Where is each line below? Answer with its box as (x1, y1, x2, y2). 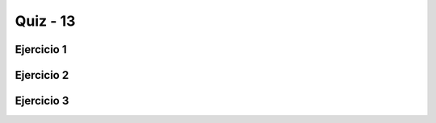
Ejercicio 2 (15, 68, 69, 82)
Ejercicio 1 (15, 43, 67, 56)
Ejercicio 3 (15, 94, 69, 108)
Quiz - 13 (15, 12, 76, 30)
